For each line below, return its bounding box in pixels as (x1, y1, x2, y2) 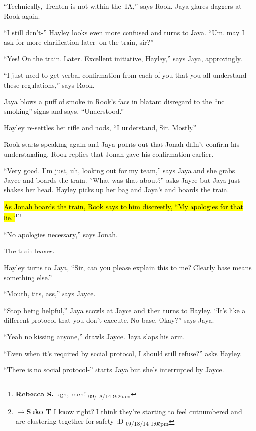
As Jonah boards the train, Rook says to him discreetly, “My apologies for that (4, 201, 243, 211)
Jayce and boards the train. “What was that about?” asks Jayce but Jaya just (4, 175, 240, 185)
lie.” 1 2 (4, 211, 21, 223)
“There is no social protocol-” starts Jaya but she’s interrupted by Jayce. (4, 364, 224, 375)
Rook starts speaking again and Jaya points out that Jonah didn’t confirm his (4, 139, 240, 149)
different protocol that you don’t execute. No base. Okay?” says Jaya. (4, 315, 214, 325)
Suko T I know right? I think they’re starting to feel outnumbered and (26, 406, 242, 416)
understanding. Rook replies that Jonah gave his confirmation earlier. (4, 148, 214, 159)
